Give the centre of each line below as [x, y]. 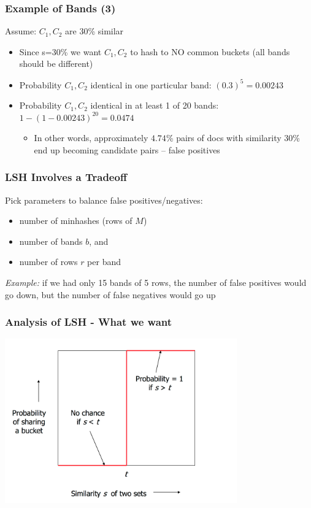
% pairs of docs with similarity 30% [233, 138]
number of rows [48, 262]
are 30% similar [94, 31]
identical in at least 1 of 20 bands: [155, 105]
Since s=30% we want [60, 51]
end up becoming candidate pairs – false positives [127, 149]
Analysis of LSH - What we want [89, 322]
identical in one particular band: [151, 84]
